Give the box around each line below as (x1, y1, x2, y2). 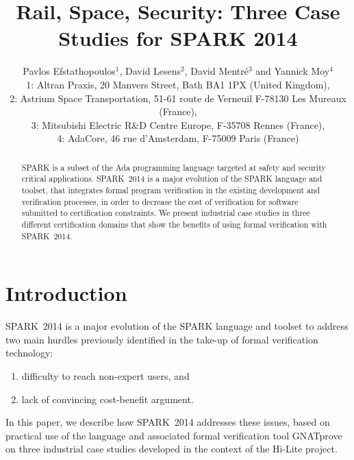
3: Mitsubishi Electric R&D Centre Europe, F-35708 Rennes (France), (31, 117, 325, 132)
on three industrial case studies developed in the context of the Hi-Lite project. (5, 441, 338, 456)
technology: (5, 346, 53, 360)
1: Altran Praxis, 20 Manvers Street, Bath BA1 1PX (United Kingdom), (26, 77, 330, 91)
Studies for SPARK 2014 (58, 24, 298, 52)
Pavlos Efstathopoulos (23, 64, 116, 78)
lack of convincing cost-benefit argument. (21, 391, 194, 406)
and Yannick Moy (255, 64, 330, 78)
